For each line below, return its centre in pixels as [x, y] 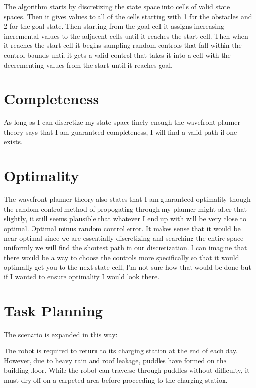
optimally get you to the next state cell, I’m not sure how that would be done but [128, 267]
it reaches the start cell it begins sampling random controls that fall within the [123, 45]
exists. [13, 141]
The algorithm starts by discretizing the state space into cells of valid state [117, 6]
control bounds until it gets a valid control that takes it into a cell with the [117, 55]
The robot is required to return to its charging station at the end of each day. [121, 351]
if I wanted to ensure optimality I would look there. [82, 276]
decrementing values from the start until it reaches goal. [88, 64]
